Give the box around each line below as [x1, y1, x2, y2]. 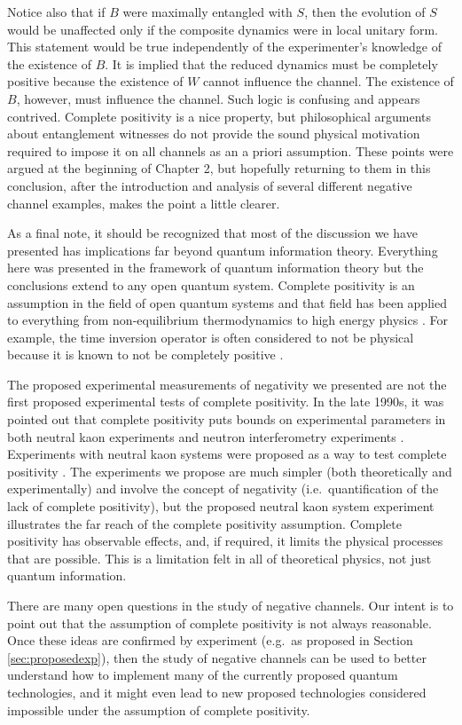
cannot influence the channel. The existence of [203, 72, 454, 91]
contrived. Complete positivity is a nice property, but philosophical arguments [7, 106, 432, 125]
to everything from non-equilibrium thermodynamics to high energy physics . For [7, 311, 448, 329]
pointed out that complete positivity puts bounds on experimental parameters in [7, 410, 446, 429]
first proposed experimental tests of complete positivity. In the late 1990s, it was [7, 392, 444, 411]
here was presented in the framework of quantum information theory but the [7, 258, 424, 277]
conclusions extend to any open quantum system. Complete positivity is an [7, 275, 415, 294]
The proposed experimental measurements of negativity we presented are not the [7, 374, 447, 393]
